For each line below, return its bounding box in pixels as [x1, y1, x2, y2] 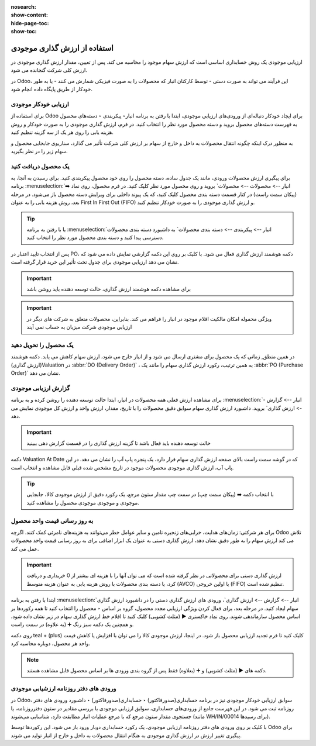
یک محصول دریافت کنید [11, 162, 70, 170]
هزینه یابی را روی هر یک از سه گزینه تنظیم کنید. [11, 129, 114, 136]
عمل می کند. [11, 545, 39, 552]
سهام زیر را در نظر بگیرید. [11, 147, 68, 154]
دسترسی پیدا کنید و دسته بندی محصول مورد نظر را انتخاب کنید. [26, 234, 164, 241]
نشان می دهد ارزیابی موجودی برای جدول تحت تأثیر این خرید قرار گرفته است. [11, 258, 179, 265]
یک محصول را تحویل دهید [11, 341, 74, 349]
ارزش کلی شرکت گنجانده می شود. [11, 67, 88, 74]
